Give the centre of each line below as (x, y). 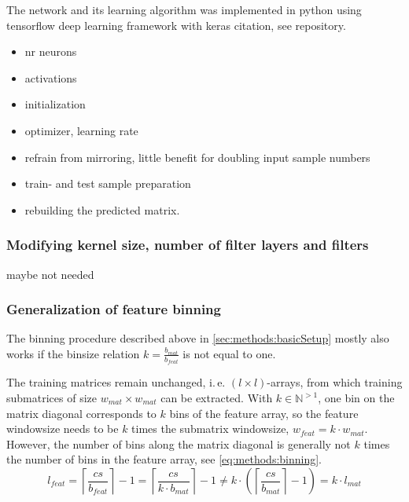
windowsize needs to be (63, 429)
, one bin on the (356, 398)
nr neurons (51, 51)
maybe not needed (50, 274)
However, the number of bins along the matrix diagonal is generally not (179, 443)
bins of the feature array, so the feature (264, 413)
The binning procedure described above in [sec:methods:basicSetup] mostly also (198, 338)
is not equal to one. (229, 353)
